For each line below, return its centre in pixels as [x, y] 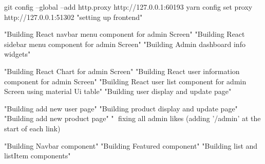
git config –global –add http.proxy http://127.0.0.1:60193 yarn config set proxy [128, 7]
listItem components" [37, 156]
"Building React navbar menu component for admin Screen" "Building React [125, 34]
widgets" [17, 54]
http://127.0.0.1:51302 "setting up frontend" [73, 17]
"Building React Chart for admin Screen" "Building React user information [122, 71]
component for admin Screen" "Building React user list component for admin [125, 81]
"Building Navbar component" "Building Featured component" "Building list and [131, 145]
